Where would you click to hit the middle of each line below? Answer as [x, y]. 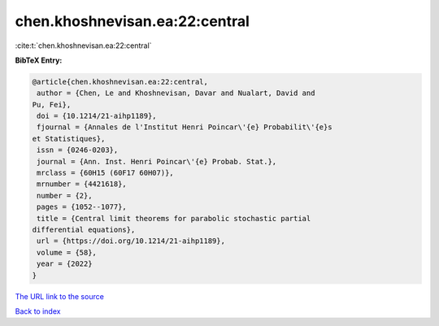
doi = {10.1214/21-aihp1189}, [97, 116]
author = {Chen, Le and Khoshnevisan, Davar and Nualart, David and [176, 93]
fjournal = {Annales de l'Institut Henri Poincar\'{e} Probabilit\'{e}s [185, 127]
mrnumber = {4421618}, [82, 184]
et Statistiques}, [69, 139]
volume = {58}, [67, 252]
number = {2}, [65, 196]
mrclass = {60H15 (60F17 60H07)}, [105, 173]
